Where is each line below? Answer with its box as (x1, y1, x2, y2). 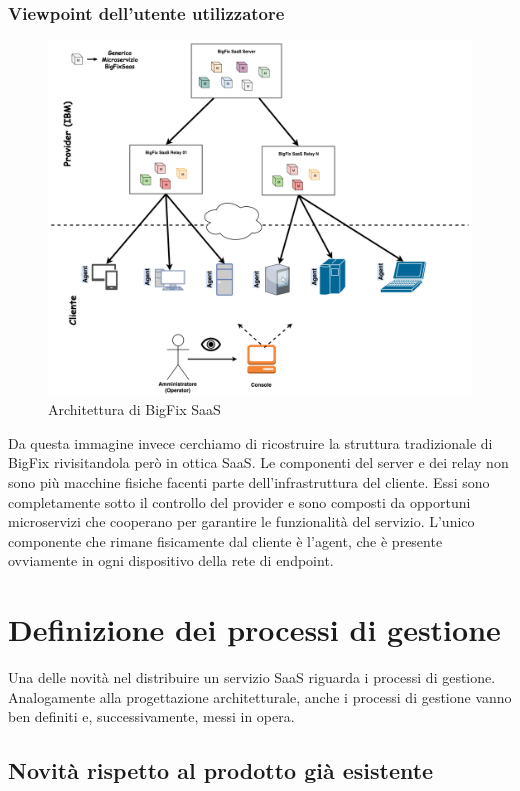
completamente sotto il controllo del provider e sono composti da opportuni (8, 491, 471, 512)
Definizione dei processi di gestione (8, 609, 501, 650)
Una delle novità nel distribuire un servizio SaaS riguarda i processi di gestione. (8, 667, 496, 688)
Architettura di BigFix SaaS (48, 399, 221, 420)
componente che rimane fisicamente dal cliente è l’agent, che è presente (8, 530, 443, 551)
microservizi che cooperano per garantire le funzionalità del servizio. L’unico (8, 511, 475, 532)
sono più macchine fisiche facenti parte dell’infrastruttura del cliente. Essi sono (8, 472, 490, 493)
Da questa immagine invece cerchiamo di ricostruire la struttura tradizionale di (8, 432, 493, 453)
